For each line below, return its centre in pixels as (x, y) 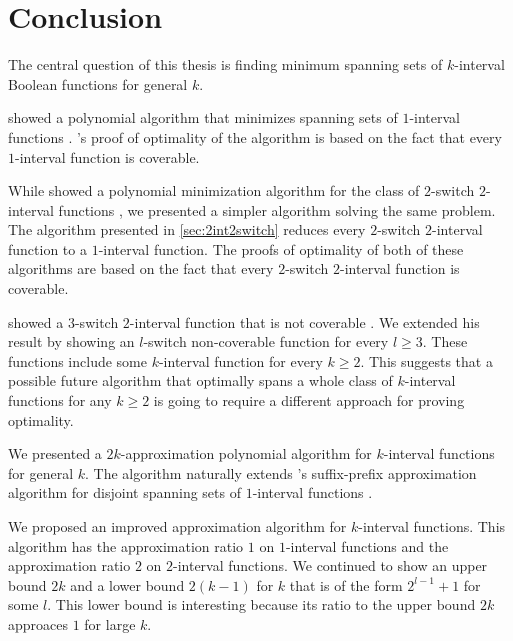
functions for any (60, 400)
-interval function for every (240, 360)
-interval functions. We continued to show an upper (330, 565)
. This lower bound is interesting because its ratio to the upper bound (261, 604)
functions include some (77, 360)
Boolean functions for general (98, 83)
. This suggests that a (426, 360)
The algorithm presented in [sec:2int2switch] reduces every (187, 229)
